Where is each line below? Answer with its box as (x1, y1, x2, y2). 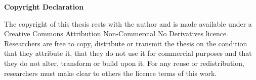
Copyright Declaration (4, 2, 84, 12)
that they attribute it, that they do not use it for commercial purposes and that (4, 48, 252, 58)
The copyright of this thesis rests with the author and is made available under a (4, 18, 252, 29)
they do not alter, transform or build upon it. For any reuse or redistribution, (4, 57, 244, 68)
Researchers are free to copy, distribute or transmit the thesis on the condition (4, 38, 247, 48)
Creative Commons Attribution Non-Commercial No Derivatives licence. (4, 28, 229, 39)
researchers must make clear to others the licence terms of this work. (4, 67, 217, 78)
